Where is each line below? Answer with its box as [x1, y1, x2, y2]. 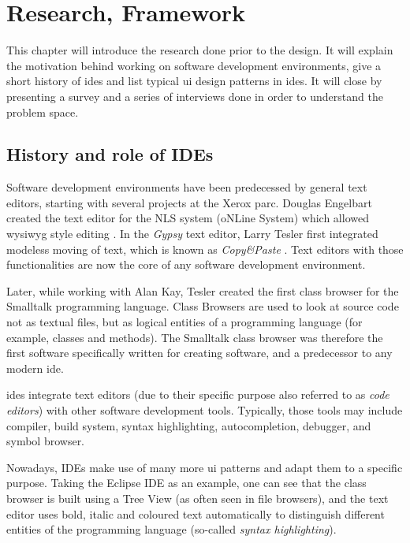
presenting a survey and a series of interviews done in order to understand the [6, 87, 383, 104]
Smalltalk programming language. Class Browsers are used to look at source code [6, 298, 399, 314]
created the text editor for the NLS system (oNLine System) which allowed [6, 210, 369, 226]
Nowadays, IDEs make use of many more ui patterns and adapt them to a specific [6, 459, 403, 475]
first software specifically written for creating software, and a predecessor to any [6, 344, 393, 361]
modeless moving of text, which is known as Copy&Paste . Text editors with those [6, 240, 404, 257]
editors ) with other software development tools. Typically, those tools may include [6, 402, 403, 418]
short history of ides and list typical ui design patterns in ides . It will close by [6, 73, 382, 89]
